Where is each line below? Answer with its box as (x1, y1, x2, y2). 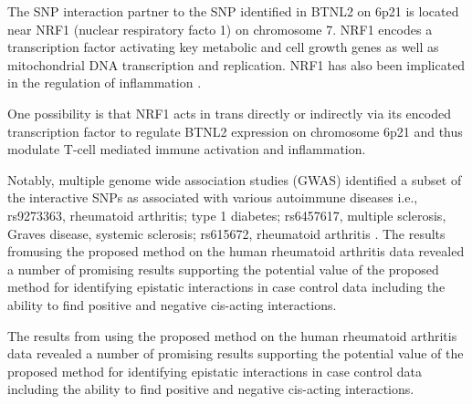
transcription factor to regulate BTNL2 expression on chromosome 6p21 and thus (7, 121, 463, 140)
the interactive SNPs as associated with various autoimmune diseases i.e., (7, 188, 418, 207)
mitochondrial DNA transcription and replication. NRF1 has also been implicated (7, 55, 466, 74)
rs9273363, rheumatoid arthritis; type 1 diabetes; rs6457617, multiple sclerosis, (7, 205, 446, 224)
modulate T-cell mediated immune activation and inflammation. (7, 140, 366, 159)
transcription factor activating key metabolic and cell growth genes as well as (7, 37, 439, 57)
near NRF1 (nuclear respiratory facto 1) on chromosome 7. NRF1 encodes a (7, 19, 433, 38)
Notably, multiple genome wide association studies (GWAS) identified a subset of (7, 170, 462, 189)
